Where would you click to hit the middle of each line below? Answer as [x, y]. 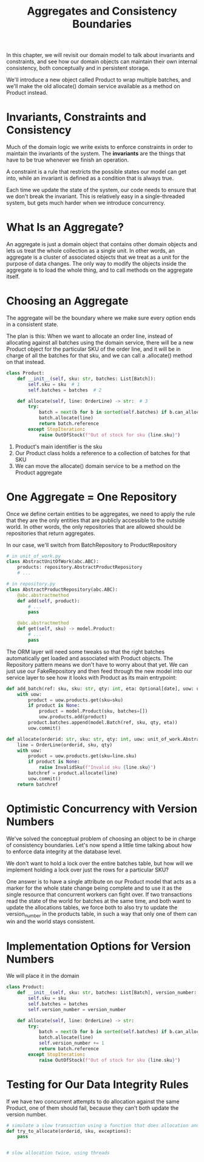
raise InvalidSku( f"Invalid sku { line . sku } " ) [97, 768]
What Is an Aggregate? [65, 228]
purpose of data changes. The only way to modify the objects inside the [96, 264]
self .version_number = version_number [77, 1009]
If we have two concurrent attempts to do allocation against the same [93, 1101]
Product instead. [27, 93]
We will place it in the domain [43, 976]
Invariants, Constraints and [76, 117]
